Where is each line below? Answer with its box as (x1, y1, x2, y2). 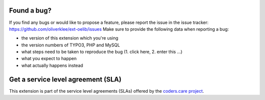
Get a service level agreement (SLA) (9, 75, 122, 83)
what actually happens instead (21, 62, 83, 68)
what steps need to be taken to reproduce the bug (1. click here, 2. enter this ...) (21, 49, 183, 55)
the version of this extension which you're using (21, 35, 119, 41)
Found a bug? (9, 6, 52, 15)
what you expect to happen (21, 56, 77, 61)
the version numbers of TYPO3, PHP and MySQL (21, 42, 120, 48)
